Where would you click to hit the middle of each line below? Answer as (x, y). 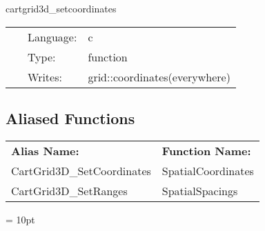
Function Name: (206, 150)
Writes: (45, 77)
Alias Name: (45, 150)
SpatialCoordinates (208, 170)
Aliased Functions (70, 118)
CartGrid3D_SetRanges (69, 190)
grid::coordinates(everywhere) (159, 77)
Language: (52, 37)
